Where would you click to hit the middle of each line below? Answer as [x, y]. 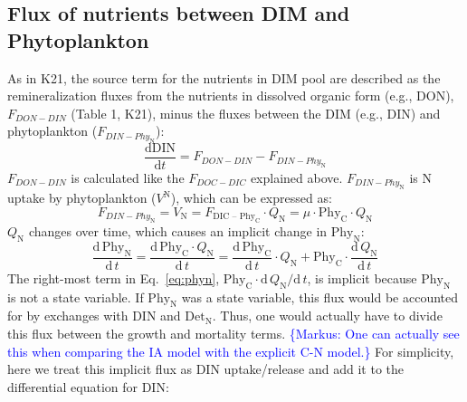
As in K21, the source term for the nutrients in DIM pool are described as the [224, 77]
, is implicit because [362, 278]
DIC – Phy [234, 217]
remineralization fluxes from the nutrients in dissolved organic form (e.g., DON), [231, 96]
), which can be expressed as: [251, 198]
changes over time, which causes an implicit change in [178, 231]
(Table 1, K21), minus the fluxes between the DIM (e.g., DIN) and [256, 113]
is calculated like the [128, 177]
